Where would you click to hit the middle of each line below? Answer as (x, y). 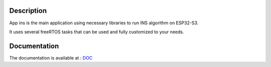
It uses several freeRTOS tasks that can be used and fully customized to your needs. (97, 32)
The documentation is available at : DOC (51, 58)
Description (28, 11)
